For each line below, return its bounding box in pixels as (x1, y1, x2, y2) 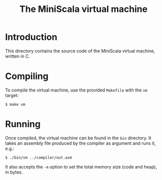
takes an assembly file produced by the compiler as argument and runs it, (5, 140, 156, 146)
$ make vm (5, 102, 26, 107)
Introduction (5, 31, 58, 43)
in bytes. (5, 169, 23, 175)
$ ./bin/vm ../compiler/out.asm (5, 155, 72, 160)
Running (5, 118, 41, 130)
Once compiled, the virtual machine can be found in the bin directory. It (5, 135, 152, 141)
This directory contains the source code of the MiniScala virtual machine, (5, 48, 156, 54)
